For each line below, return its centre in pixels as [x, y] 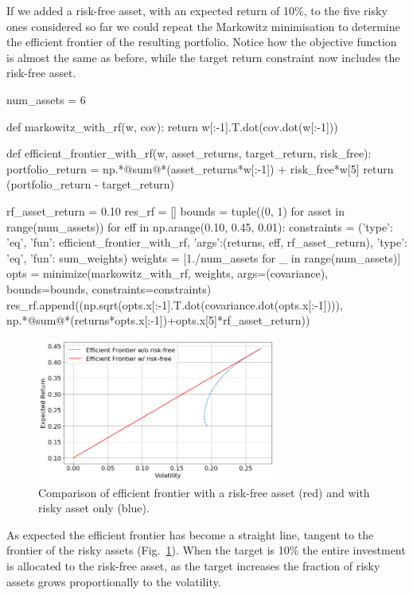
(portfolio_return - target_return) [91, 184]
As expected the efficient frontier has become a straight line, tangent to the [190, 534]
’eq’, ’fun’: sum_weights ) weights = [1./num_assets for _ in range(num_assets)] [204, 257]
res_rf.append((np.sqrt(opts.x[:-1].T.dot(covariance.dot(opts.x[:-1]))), [175, 304]
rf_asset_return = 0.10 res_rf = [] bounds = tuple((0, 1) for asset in [175, 210]
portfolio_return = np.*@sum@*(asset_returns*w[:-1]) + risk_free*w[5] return [200, 168]
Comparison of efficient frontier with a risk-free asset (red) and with [204, 492]
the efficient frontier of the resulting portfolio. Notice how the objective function [202, 42]
